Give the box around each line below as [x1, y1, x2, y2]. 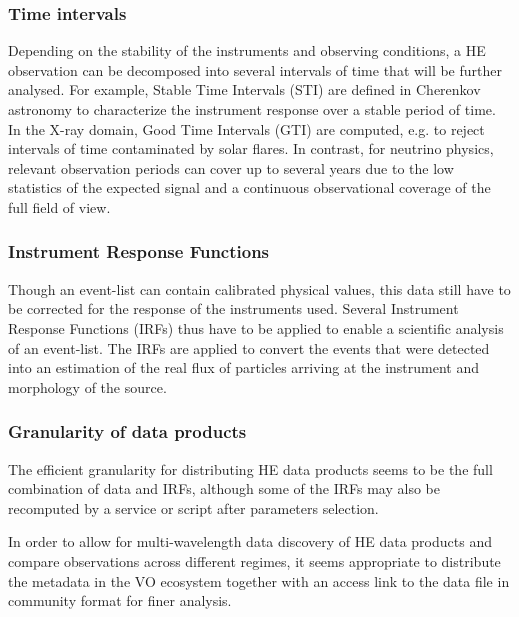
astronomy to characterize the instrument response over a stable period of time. [8, 99, 496, 119]
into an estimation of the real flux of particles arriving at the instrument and [8, 357, 480, 378]
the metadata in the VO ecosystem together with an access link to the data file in [8, 570, 510, 591]
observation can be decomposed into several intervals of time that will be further [8, 59, 502, 80]
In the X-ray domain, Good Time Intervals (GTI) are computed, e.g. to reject [8, 118, 485, 139]
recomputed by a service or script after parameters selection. [8, 497, 379, 518]
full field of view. [8, 196, 111, 217]
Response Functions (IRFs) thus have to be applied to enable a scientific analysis [8, 317, 504, 338]
